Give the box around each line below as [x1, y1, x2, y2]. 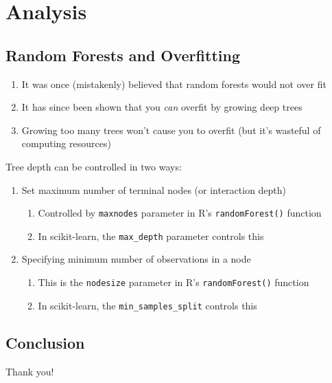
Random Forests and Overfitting [5, 44, 240, 65]
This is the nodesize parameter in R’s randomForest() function [38, 275, 309, 289]
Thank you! [5, 364, 54, 378]
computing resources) [21, 136, 111, 151]
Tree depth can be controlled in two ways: [5, 159, 182, 173]
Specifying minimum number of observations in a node [21, 252, 251, 266]
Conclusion [5, 331, 85, 353]
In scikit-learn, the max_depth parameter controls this [38, 228, 264, 243]
